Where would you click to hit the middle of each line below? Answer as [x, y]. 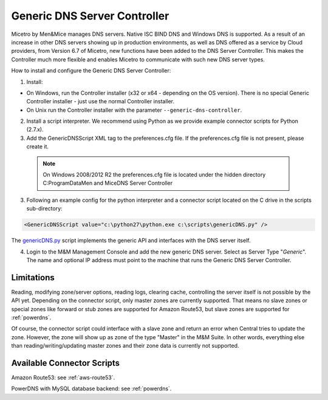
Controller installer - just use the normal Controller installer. [101, 102]
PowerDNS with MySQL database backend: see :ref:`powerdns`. [91, 388]
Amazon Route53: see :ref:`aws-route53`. [63, 378]
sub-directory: [45, 209]
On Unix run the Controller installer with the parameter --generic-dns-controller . [134, 110]
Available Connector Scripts [66, 363]
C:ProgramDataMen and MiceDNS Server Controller [108, 183]
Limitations [33, 278]
